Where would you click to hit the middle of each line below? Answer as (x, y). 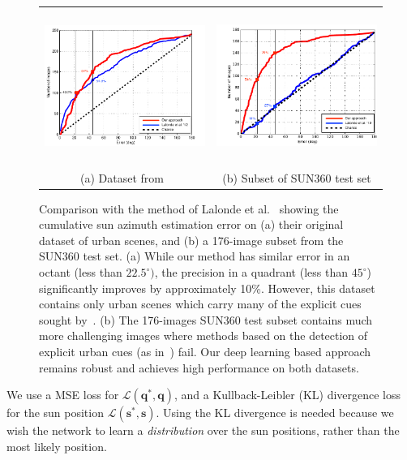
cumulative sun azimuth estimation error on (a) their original (191, 224)
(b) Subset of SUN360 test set (297, 177)
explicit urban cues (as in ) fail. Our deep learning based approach (205, 351)
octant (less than (81, 272)
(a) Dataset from (122, 177)
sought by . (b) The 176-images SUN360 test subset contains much (206, 319)
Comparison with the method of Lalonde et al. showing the (189, 208)
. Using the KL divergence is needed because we (275, 413)
